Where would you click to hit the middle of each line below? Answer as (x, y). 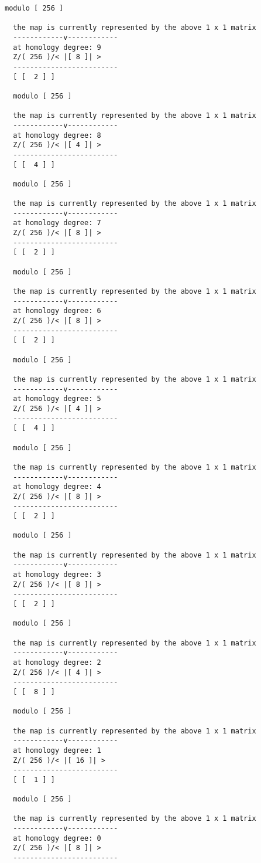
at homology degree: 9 (57, 47)
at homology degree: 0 (57, 838)
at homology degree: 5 (57, 399)
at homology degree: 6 (57, 311)
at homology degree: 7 (57, 223)
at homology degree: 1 (57, 750)
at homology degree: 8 (57, 135)
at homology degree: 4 (57, 487)
